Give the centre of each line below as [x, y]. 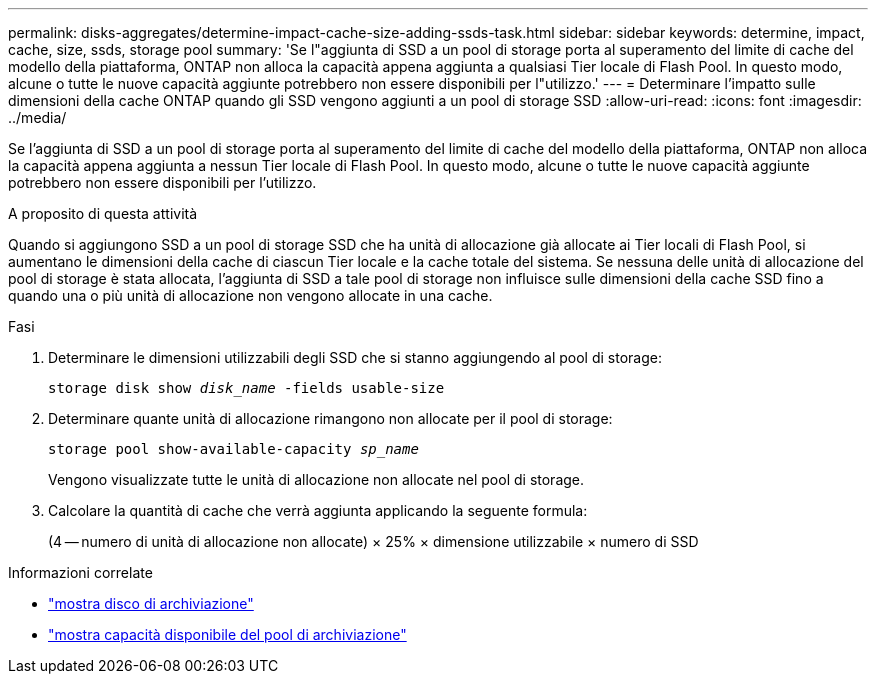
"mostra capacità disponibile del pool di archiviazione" [227, 634]
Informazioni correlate [80, 572]
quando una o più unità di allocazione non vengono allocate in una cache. [250, 295]
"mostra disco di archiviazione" [151, 603]
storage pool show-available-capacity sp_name [233, 449]
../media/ [37, 117]
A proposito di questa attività [103, 213]
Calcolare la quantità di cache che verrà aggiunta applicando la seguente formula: [318, 510]
